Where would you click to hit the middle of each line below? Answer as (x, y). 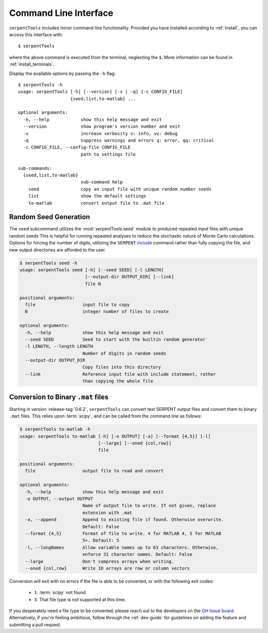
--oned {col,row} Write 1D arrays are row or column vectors (107, 568)
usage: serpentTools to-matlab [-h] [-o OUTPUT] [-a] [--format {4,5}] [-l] (115, 436)
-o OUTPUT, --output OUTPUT (59, 499)
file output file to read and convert (94, 471)
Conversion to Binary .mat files (59, 397)
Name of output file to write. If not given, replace (149, 506)
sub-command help (102, 182)
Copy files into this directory (122, 367)
